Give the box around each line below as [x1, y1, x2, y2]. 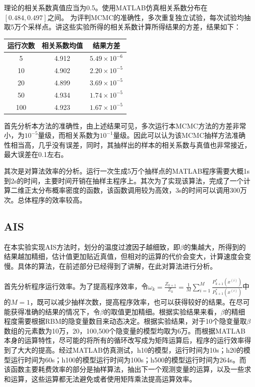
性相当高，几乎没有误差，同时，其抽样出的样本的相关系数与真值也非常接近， [4, 139, 251, 150]
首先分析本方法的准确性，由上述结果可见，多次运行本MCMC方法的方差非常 [4, 120, 246, 130]
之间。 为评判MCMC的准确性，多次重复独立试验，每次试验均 [47, 12, 244, 22]
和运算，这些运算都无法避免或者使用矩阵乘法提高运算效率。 [4, 373, 196, 384]
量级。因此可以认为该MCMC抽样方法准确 [113, 130, 246, 140]
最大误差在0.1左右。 [4, 149, 68, 159]
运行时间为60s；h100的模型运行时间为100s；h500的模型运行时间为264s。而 [10, 354, 247, 364]
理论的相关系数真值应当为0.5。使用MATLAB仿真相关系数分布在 [4, 2, 208, 12]
